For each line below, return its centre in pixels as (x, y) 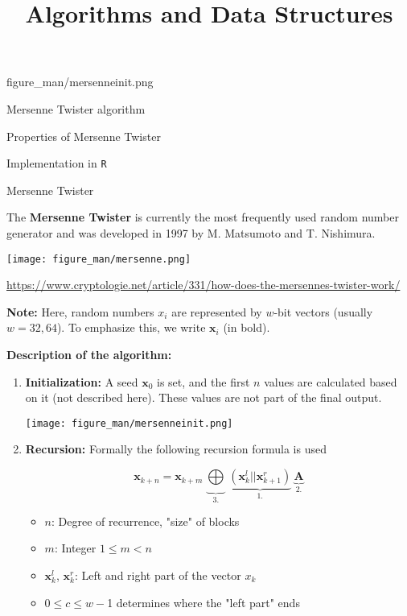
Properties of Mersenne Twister (84, 136)
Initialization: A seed (82, 381)
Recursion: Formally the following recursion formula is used (176, 449)
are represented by (217, 311)
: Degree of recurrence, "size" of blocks (146, 521)
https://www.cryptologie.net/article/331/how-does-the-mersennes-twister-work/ (203, 285)
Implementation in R (57, 163)
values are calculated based (331, 381)
